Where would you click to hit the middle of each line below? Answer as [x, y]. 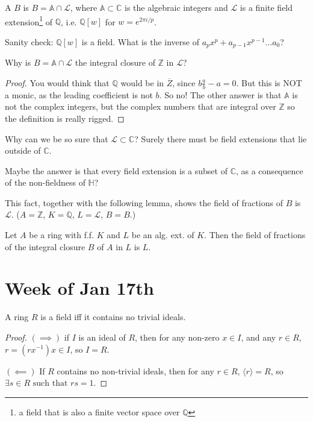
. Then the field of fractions [255, 235]
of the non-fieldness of [45, 182]
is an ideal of [102, 337]
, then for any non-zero [177, 337]
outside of [23, 150]
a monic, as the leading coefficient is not [79, 94]
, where [84, 7]
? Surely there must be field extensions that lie [221, 138]
